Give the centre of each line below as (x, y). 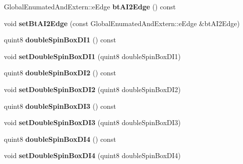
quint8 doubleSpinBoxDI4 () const (60, 139)
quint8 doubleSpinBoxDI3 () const (60, 106)
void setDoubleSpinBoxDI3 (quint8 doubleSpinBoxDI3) (92, 122)
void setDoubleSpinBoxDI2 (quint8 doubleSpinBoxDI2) (92, 89)
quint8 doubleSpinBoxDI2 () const (60, 73)
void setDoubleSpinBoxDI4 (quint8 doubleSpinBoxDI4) (92, 155)
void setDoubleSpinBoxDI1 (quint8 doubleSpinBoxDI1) (92, 56)
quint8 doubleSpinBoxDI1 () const (60, 40)
